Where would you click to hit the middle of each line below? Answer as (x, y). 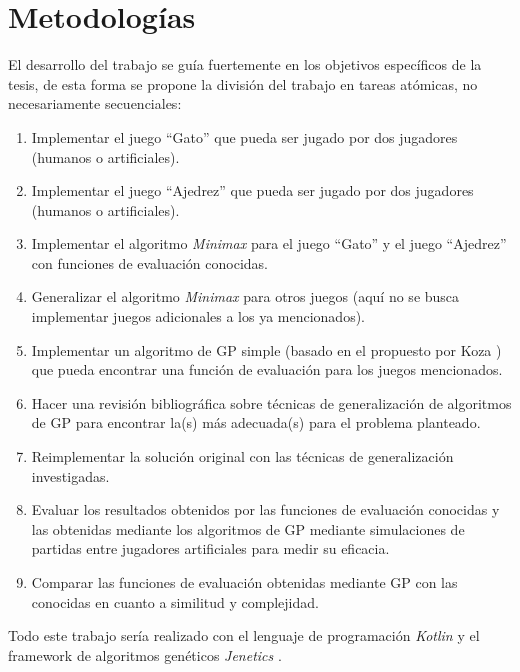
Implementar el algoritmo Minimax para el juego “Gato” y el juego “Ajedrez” (269, 243)
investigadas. (70, 475)
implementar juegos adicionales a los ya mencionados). (198, 316)
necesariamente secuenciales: (95, 103)
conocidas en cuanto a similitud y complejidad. (175, 601)
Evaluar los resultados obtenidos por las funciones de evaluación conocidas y (265, 509)
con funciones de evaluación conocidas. (150, 262)
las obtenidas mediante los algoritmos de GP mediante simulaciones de (248, 528)
